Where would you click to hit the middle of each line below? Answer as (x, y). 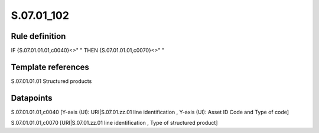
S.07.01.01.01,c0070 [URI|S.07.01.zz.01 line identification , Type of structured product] (114, 123)
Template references (50, 67)
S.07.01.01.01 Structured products (51, 81)
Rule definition (38, 36)
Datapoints (32, 98)
